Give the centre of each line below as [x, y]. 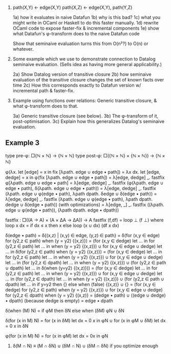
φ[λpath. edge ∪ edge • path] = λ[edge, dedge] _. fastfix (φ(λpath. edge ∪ [84, 183]
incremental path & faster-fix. [44, 91]
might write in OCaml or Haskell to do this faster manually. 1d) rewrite [85, 23]
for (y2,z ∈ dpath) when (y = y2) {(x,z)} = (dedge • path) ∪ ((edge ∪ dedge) [86, 295]
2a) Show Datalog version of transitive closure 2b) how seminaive [82, 74]
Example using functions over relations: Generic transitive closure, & [85, 100]
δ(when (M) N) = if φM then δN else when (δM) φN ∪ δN [65, 310]
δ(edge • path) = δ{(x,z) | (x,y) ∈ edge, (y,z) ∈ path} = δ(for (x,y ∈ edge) [83, 235]
